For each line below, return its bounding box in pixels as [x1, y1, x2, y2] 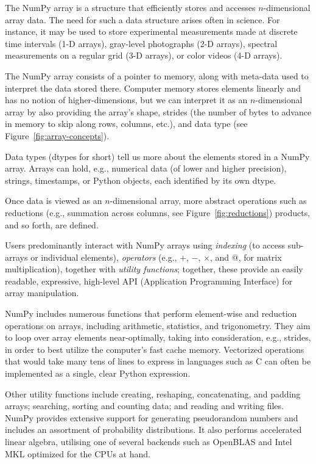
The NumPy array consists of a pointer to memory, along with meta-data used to [5, 69, 309, 82]
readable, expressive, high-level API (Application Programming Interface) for [5, 274, 293, 287]
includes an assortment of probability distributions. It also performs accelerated [5, 423, 302, 436]
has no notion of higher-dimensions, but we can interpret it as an [5, 93, 248, 106]
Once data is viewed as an [5, 194, 102, 207]
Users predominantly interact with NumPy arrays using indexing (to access [5, 239, 286, 252]
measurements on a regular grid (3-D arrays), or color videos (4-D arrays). [5, 49, 283, 62]
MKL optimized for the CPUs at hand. [5, 447, 150, 460]
